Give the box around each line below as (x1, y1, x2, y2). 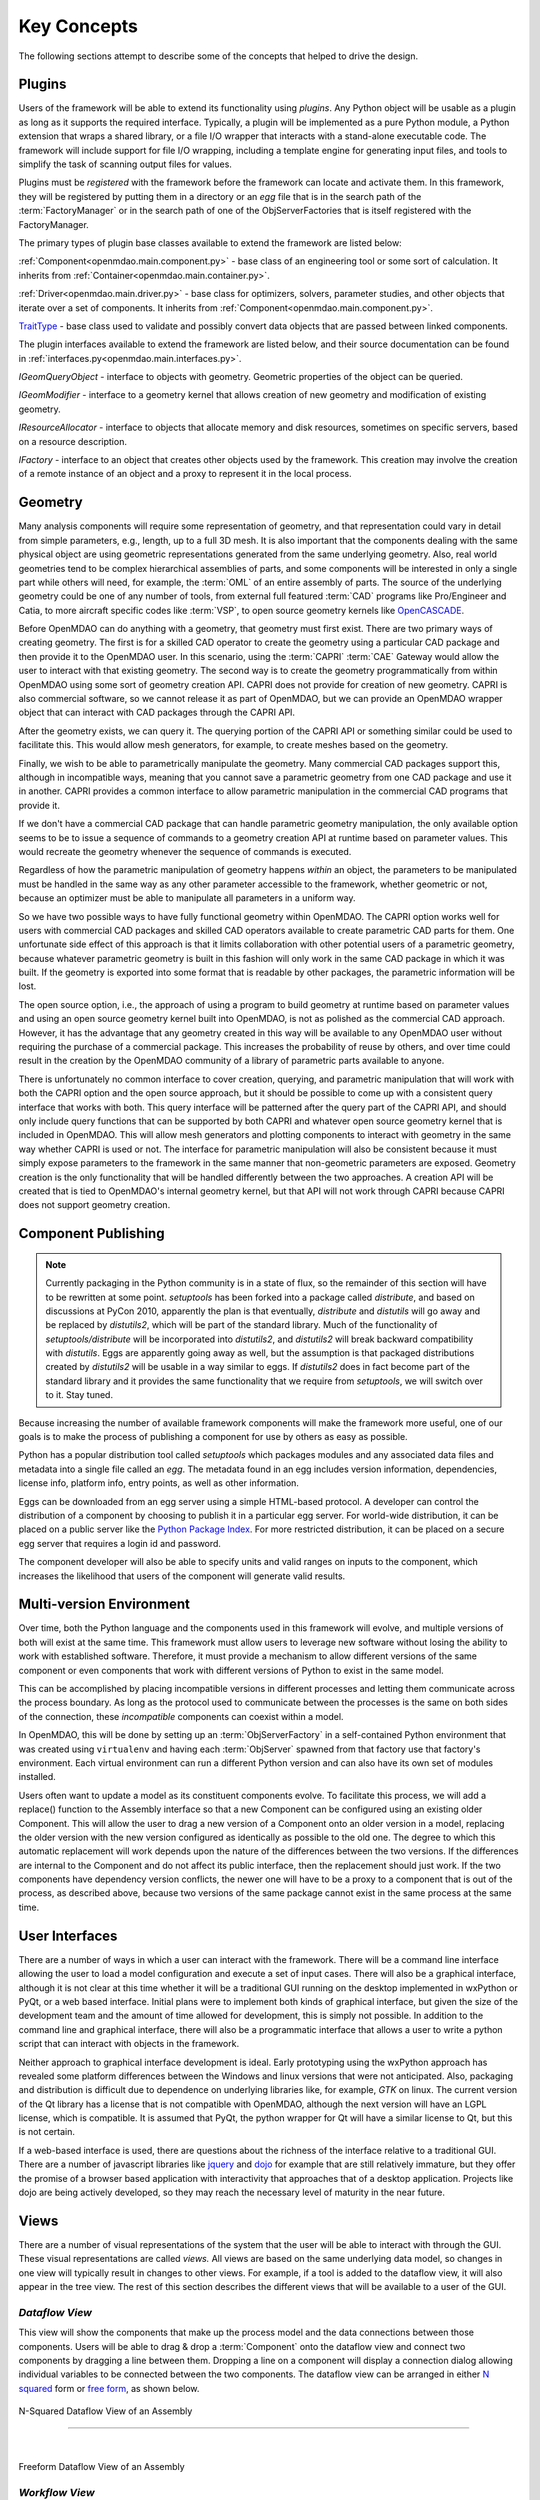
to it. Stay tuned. (45, 1389, 114, 1401)
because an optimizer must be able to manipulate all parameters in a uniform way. (18, 892, 356, 904)
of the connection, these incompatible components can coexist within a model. (18, 1710, 344, 1722)
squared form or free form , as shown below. (18, 2382, 200, 2394)
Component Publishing (18, 1225, 165, 1242)
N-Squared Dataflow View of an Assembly (18, 2405, 193, 2417)
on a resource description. (18, 435, 127, 447)
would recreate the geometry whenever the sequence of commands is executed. (18, 845, 352, 857)
